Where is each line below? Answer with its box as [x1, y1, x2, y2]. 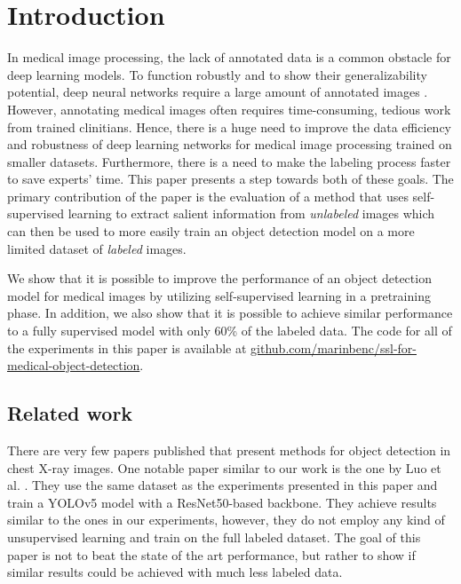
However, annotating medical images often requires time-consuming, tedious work [7, 99, 451, 118]
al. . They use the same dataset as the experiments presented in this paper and [7, 476, 438, 494]
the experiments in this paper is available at [7, 338, 247, 357]
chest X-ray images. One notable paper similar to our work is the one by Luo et [7, 458, 441, 477]
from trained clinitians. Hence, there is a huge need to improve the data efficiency [7, 117, 451, 136]
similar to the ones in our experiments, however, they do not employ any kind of [7, 510, 445, 529]
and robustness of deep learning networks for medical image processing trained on [7, 135, 452, 154]
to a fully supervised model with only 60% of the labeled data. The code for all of [7, 321, 452, 340]
